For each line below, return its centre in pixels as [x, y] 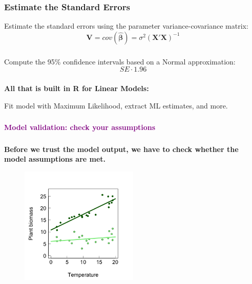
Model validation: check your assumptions [80, 127]
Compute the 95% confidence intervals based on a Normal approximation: [120, 61]
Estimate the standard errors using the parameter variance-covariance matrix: [126, 26]
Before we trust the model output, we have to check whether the [121, 149]
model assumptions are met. [55, 159]
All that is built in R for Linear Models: [77, 88]
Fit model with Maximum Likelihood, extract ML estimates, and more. [116, 105]
